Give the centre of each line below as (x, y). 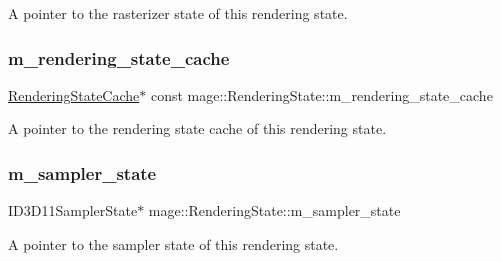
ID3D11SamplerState (73, 210)
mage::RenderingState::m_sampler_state (274, 210)
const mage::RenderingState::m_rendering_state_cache (321, 94)
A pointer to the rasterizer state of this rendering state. (178, 13)
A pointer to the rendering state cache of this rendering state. (197, 128)
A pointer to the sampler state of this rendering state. (173, 243)
